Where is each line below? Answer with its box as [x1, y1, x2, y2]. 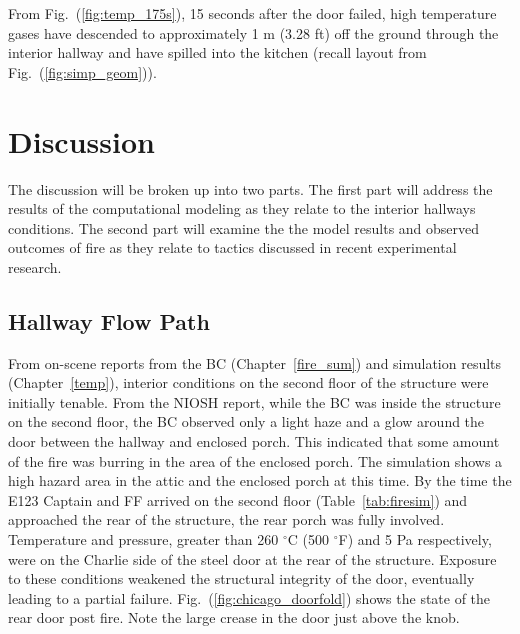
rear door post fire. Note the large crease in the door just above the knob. [8, 607, 460, 628]
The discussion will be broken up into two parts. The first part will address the [8, 178, 493, 199]
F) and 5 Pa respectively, [338, 529, 492, 550]
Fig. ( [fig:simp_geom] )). [8, 61, 157, 82]
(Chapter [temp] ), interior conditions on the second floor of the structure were [8, 372, 489, 393]
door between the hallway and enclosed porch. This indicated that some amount [8, 431, 500, 452]
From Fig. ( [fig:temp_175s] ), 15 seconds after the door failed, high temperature [8, 3, 497, 23]
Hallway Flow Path [8, 305, 210, 336]
